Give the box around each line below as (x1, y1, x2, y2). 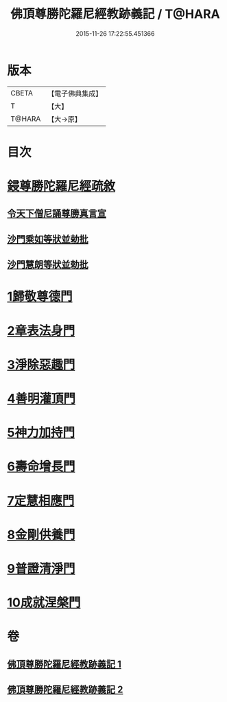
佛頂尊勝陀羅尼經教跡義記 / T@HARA (10, 6, 221, 22)
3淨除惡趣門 (7, 356, 75, 372)
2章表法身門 (7, 323, 75, 339)
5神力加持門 (7, 425, 75, 440)
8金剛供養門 (7, 527, 75, 543)
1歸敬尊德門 (7, 289, 73, 304)
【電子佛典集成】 (47, 89, 103, 98)
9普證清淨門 (7, 561, 75, 576)
